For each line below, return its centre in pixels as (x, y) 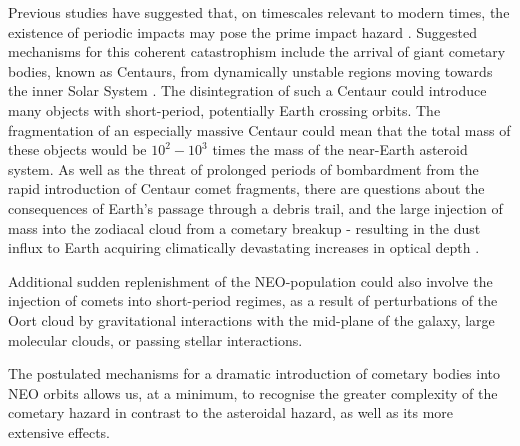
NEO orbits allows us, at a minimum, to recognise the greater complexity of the (253, 392)
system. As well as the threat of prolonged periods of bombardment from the (243, 168)
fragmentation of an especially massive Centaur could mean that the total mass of (259, 129)
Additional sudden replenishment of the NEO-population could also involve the (250, 280)
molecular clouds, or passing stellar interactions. (155, 339)
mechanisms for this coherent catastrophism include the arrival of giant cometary (257, 51)
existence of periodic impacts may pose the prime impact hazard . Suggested (243, 31)
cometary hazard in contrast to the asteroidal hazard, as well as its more (231, 412)
